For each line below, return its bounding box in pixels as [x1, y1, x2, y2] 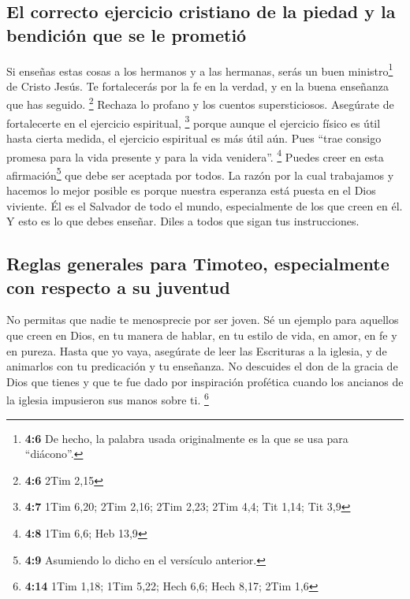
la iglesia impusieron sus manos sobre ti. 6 [6, 389, 209, 408]
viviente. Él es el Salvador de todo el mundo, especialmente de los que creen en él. [6, 197, 403, 214]
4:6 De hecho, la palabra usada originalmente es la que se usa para [24, 430, 348, 446]
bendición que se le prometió [6, 22, 247, 47]
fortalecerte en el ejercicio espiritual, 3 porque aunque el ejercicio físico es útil [6, 112, 381, 131]
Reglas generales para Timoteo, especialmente [6, 251, 389, 276]
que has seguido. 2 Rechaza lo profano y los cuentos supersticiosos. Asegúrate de [6, 94, 394, 113]
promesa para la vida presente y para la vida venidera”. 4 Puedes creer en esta [6, 146, 384, 165]
